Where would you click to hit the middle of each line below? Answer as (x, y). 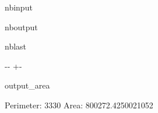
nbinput (19, 7)
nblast (16, 46)
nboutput (21, 27)
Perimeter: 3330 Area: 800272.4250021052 (79, 105)
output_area (27, 85)
